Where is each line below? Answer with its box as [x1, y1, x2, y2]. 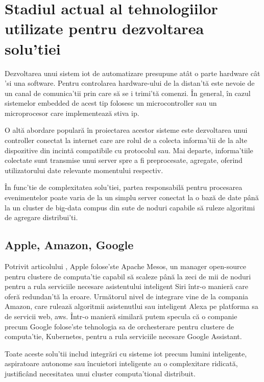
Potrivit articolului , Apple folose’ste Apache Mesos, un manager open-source [5, 261, 246, 272]
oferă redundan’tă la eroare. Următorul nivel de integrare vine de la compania [5, 291, 249, 301]
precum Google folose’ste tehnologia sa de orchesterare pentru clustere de [5, 321, 234, 331]
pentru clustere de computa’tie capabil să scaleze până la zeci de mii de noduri [5, 271, 251, 281]
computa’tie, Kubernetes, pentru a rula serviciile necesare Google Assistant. [5, 331, 242, 342]
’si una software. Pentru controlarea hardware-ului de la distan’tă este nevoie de [5, 78, 255, 88]
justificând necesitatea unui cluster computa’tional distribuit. [5, 368, 196, 378]
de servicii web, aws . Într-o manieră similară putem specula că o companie [5, 311, 237, 321]
